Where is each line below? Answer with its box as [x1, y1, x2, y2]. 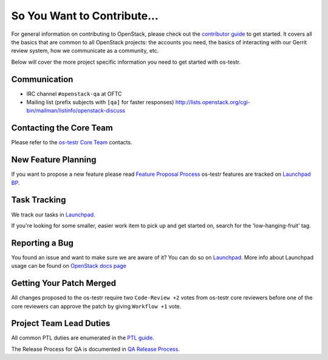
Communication [11, 74, 73, 84]
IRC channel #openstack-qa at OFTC [26, 90, 122, 97]
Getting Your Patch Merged [11, 278, 117, 288]
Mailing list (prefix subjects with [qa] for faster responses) [26, 99, 174, 106]
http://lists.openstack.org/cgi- [175, 99, 250, 106]
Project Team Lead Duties [11, 318, 111, 328]
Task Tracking [11, 195, 66, 205]
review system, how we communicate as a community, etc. [11, 47, 159, 55]
